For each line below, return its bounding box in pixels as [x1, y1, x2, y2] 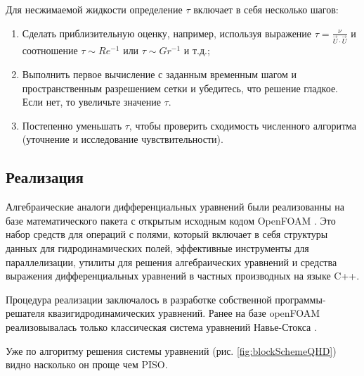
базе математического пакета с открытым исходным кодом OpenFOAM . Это [6, 213, 336, 227]
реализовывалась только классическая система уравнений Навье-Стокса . [6, 319, 317, 334]
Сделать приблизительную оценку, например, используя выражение [22, 25, 312, 40]
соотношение [22, 43, 78, 58]
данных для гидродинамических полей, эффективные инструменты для [6, 241, 309, 256]
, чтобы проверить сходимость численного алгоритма [129, 118, 357, 132]
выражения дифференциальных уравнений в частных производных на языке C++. [6, 268, 360, 283]
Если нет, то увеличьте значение [22, 94, 161, 109]
